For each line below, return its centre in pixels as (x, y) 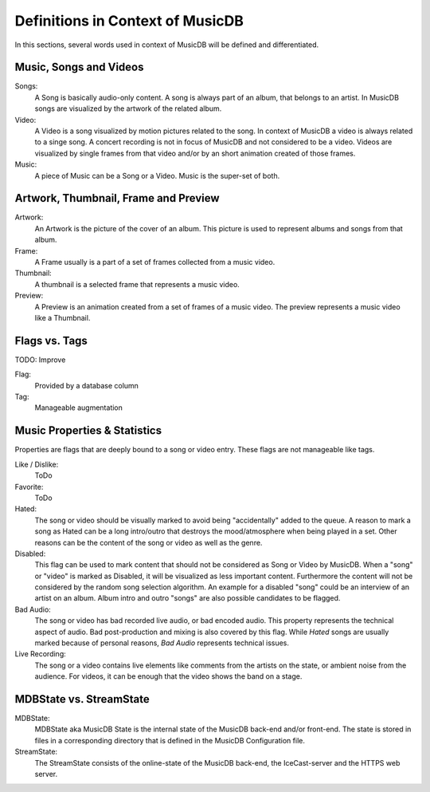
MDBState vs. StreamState (82, 699)
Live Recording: (41, 654)
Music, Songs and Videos (79, 67)
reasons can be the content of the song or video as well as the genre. (149, 542)
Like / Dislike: (37, 464)
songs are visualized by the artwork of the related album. (128, 108)
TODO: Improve (40, 360)
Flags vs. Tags (51, 340)
